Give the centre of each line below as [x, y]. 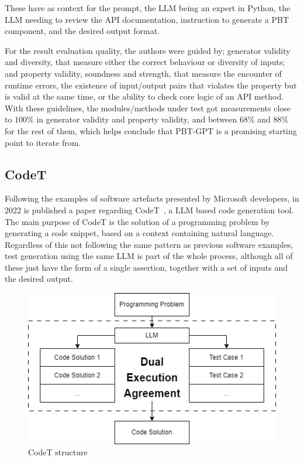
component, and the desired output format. [82, 31]
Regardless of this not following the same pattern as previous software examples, [149, 244]
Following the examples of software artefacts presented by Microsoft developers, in [152, 198]
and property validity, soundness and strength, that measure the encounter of [143, 73]
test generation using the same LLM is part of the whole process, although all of [149, 256]
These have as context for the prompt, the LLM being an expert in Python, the [148, 8]
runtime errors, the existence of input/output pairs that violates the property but [151, 85]
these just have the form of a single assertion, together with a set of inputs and [146, 267]
